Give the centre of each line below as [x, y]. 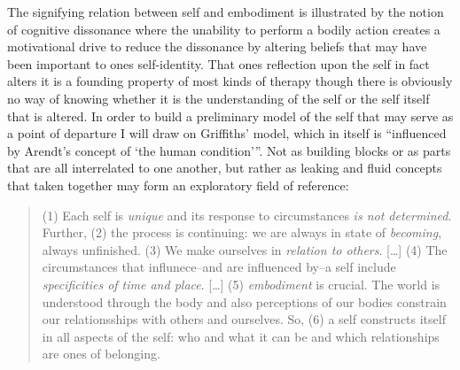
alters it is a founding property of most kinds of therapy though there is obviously [230, 81]
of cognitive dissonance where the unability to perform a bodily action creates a [224, 29]
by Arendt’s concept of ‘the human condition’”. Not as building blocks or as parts [229, 150]
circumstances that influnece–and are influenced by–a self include [219, 267]
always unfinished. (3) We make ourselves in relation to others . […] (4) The [245, 249]
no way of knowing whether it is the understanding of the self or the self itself [218, 98]
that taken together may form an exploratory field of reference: [178, 185]
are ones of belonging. [101, 354]
